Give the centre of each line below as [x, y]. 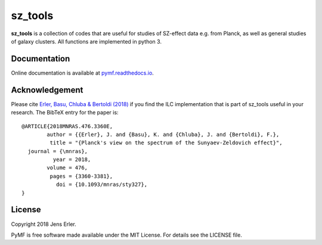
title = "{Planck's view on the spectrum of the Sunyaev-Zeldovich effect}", [166, 143]
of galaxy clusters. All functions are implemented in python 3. [86, 41]
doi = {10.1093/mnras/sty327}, [102, 184]
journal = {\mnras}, [58, 151]
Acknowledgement [47, 90]
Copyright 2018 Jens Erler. [44, 224]
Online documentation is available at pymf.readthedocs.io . [83, 73]
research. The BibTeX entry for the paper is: [65, 113]
